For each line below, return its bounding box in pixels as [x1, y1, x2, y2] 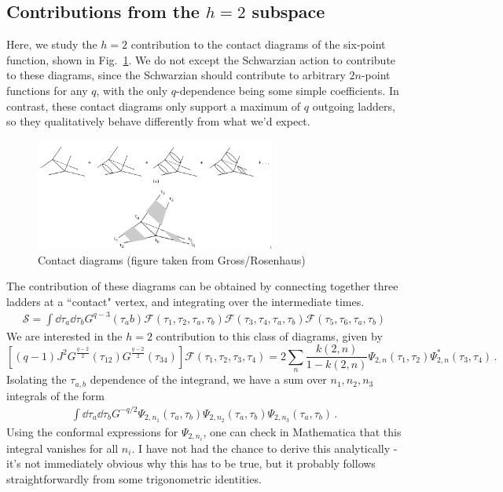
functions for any [6, 82, 88, 98]
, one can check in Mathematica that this [203, 423, 402, 439]
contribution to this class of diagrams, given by [156, 327, 383, 344]
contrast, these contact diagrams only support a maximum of [6, 97, 301, 114]
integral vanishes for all [6, 439, 119, 456]
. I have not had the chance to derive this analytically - [131, 439, 398, 456]
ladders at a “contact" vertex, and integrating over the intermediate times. [6, 293, 365, 309]
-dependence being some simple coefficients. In [176, 82, 399, 98]
